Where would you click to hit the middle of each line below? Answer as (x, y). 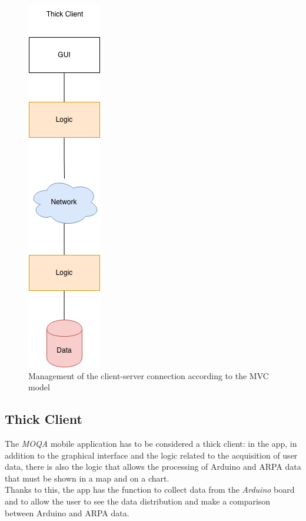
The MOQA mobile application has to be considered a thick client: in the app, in (151, 443)
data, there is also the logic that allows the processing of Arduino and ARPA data (153, 467)
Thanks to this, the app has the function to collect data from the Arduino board (150, 490)
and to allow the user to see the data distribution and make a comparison (138, 501)
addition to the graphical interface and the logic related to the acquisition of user (151, 455)
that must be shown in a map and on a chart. (87, 478)
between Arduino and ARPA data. (67, 512)
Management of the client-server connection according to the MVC (149, 375)
